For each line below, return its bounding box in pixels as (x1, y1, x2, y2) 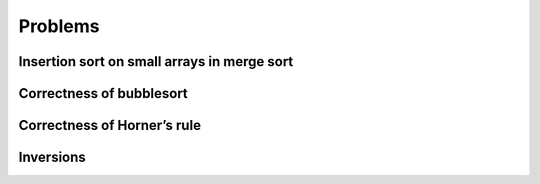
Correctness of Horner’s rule (18, 117, 202, 134)
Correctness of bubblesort (18, 85, 189, 102)
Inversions (18, 149, 87, 166)
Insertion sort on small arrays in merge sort (18, 53, 294, 70)
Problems (18, 15, 100, 37)
